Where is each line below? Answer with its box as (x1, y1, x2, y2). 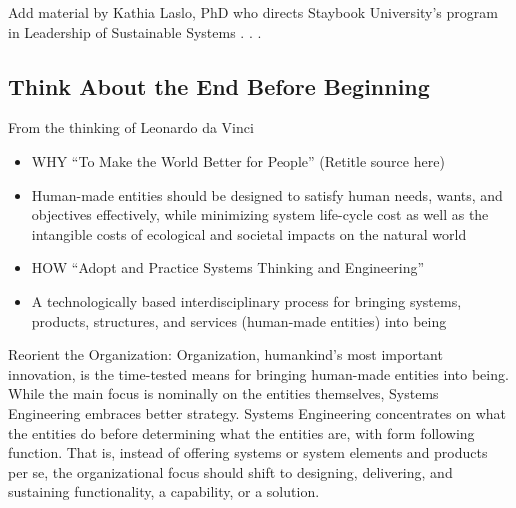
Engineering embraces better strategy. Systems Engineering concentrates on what (8, 402, 506, 423)
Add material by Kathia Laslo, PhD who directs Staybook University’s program (8, 2, 498, 22)
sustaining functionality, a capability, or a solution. (8, 481, 320, 502)
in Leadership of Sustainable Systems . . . (8, 21, 262, 42)
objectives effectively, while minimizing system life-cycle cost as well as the (31, 204, 489, 225)
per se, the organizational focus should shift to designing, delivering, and (8, 461, 453, 482)
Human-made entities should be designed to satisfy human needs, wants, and (31, 184, 503, 205)
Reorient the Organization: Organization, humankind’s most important (8, 344, 443, 365)
